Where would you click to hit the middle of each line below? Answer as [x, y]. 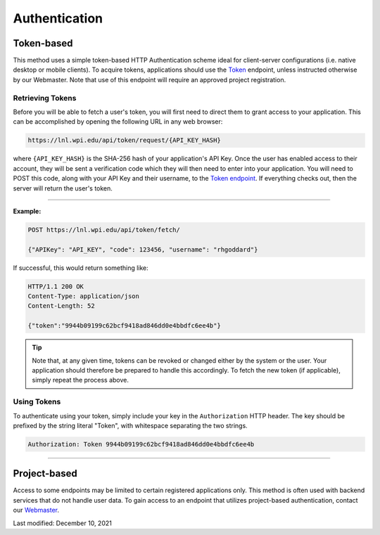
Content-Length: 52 [61, 306]
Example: [27, 211]
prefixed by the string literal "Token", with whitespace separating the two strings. [130, 425]
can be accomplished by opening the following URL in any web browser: [118, 122]
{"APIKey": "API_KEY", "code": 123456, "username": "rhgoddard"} [143, 249]
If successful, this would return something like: [81, 268]
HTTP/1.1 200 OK [56, 286]
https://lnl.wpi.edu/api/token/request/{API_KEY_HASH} [124, 140]
